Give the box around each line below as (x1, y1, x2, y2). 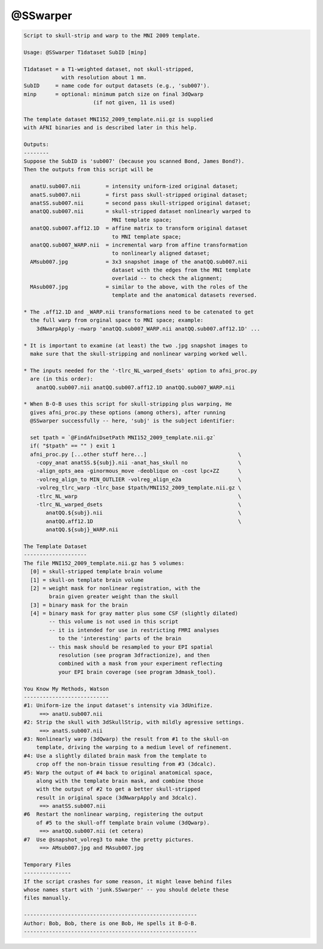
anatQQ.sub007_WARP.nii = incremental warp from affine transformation (30, 241, 248, 248)
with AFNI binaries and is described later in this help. (23, 124, 197, 131)
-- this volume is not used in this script (48, 618, 179, 625)
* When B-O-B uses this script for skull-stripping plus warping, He (23, 401, 232, 407)
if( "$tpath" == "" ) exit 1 (30, 443, 116, 449)
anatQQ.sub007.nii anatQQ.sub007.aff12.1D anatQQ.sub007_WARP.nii (36, 384, 236, 391)
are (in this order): (30, 376, 94, 382)
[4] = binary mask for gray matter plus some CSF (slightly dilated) (30, 610, 239, 617)
